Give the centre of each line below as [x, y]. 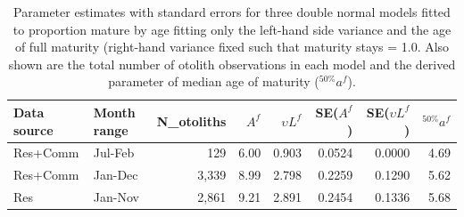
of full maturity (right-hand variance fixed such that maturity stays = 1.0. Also [232, 47]
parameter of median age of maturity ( [214, 81]
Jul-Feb [114, 153]
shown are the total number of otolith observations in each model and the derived [232, 64]
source [33, 129]
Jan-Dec [116, 175]
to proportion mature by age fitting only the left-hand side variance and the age [232, 29]
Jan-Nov [116, 197]
